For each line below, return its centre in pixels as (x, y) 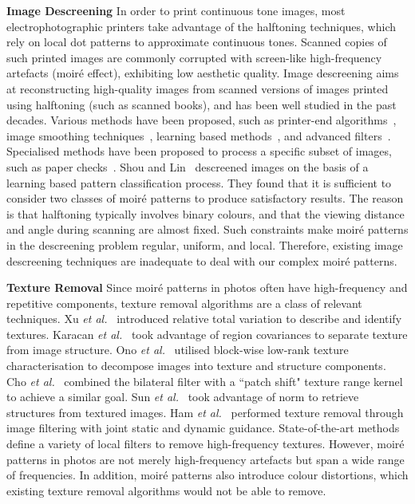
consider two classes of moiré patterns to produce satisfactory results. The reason (205, 198)
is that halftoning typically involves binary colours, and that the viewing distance (206, 213)
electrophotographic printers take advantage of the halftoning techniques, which (202, 26)
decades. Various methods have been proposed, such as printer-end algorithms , (202, 120)
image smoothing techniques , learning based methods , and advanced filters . (199, 135)
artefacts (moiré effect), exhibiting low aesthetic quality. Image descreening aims (203, 73)
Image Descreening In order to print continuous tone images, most (176, 10)
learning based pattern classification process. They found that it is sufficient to (199, 182)
